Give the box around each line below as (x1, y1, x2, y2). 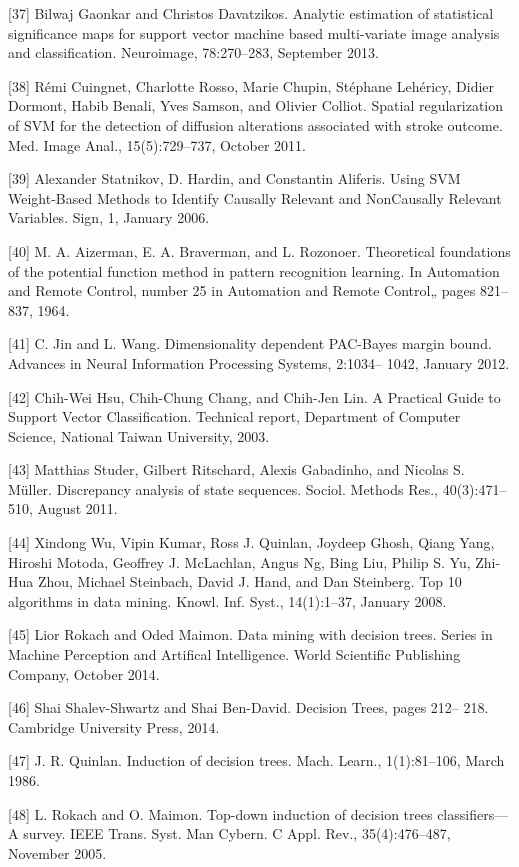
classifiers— (437, 803, 509, 824)
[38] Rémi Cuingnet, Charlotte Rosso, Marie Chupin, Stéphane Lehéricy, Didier (8, 75, 495, 96)
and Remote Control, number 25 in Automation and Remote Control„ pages (8, 280, 476, 301)
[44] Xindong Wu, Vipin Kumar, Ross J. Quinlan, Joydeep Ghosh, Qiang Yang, (8, 532, 495, 553)
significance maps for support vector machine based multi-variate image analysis (8, 22, 500, 43)
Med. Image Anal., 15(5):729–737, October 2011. (8, 134, 306, 155)
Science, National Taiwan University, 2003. (8, 425, 270, 446)
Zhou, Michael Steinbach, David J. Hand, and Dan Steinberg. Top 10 (37, 571, 462, 592)
